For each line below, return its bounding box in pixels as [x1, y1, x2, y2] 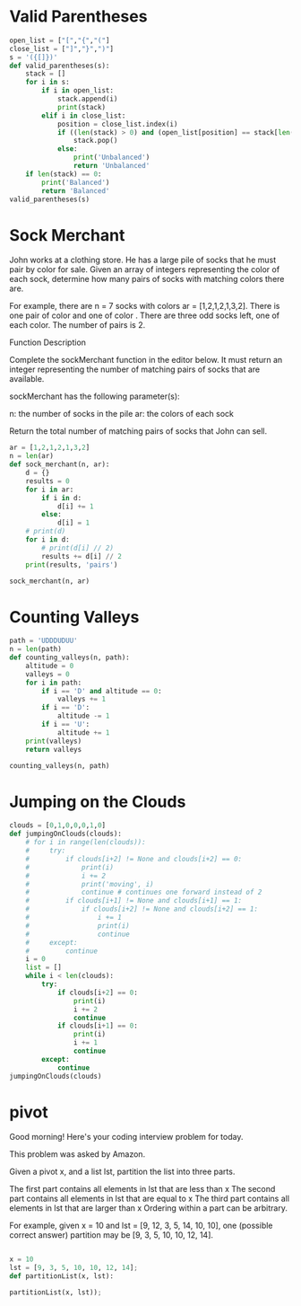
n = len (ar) [9, 452, 54, 461]
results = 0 [25, 476, 70, 486]
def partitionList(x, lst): [9, 1272, 115, 1281]
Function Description [9, 337, 87, 348]
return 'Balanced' [41, 186, 110, 195]
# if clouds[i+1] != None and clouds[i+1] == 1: [25, 896, 243, 905]
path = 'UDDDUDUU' [9, 636, 78, 646]
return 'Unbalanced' [73, 162, 150, 171]
